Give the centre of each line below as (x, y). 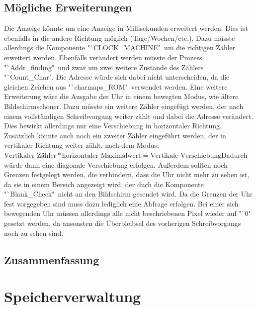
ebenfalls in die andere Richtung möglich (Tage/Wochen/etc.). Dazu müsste (120, 38)
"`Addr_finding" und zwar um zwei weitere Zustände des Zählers (104, 67)
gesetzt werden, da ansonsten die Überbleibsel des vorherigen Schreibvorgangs (123, 223)
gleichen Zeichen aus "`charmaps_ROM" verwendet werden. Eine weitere (116, 86)
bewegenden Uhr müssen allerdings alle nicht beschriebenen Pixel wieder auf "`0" (128, 213)
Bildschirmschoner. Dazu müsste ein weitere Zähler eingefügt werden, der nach (124, 106)
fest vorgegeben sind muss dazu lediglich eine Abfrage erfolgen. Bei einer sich (121, 203)
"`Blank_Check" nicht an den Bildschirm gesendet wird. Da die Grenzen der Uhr (128, 194)
